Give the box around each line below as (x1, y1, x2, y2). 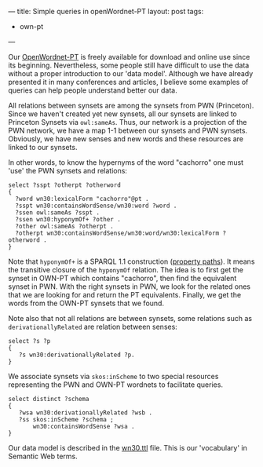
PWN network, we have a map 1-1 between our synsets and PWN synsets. (8, 126, 248, 135)
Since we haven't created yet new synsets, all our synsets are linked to (8, 109, 238, 119)
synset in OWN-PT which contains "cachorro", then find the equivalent (8, 274, 237, 283)
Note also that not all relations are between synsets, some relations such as (8, 314, 253, 323)
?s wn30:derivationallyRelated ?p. (18, 351, 135, 359)
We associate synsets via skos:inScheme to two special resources (8, 372, 219, 381)
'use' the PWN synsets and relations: (8, 166, 128, 175)
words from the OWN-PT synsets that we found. (8, 298, 165, 308)
